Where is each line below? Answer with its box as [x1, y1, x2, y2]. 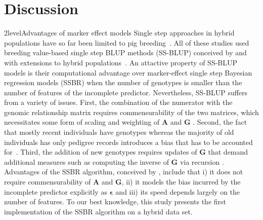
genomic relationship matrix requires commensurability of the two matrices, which [4, 106, 259, 117]
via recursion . [180, 156, 224, 167]
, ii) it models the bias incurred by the [121, 176, 241, 187]
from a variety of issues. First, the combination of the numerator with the [4, 97, 233, 107]
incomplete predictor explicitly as [4, 186, 107, 197]
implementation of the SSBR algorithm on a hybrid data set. [4, 206, 193, 216]
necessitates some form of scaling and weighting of [4, 117, 160, 127]
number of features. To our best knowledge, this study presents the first [4, 196, 227, 207]
